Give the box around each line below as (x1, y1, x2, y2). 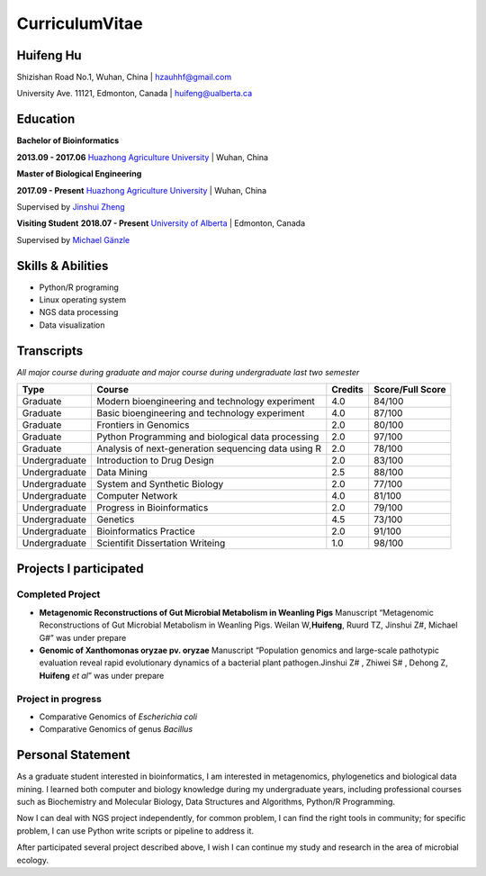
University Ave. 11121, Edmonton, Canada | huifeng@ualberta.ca (16, 88, 253, 99)
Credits (331, 384, 364, 396)
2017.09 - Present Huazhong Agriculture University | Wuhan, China (16, 185, 267, 195)
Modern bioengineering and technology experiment (95, 395, 315, 408)
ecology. (16, 854, 49, 865)
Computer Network (95, 490, 178, 502)
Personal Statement (16, 747, 130, 763)
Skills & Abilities (16, 257, 109, 274)
